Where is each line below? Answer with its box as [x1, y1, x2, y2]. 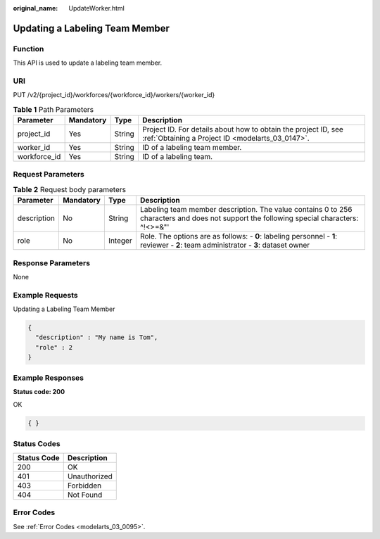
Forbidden [67, 481, 102, 490]
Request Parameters [13, 170, 84, 179]
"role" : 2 [35, 343, 73, 351]
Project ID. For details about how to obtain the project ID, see [141, 125, 344, 134]
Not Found [67, 490, 103, 500]
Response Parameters [13, 258, 91, 267]
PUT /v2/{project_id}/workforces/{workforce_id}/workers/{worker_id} [13, 91, 215, 99]
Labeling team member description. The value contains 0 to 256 [139, 205, 353, 215]
